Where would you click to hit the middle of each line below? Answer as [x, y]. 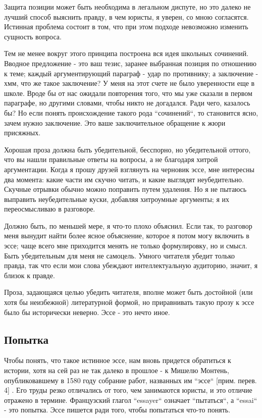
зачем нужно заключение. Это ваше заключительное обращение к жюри [115, 122]
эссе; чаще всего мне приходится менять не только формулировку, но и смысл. [126, 246]
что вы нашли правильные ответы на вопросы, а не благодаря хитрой [111, 159]
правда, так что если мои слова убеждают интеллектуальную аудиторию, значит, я [131, 265]
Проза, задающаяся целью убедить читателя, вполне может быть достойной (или [128, 292]
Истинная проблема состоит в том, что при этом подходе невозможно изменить [126, 27]
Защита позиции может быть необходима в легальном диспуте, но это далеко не [127, 7]
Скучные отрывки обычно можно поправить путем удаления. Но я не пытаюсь [125, 189]
